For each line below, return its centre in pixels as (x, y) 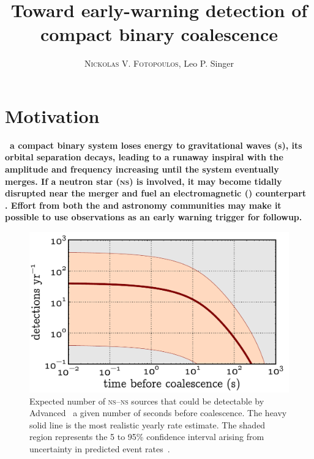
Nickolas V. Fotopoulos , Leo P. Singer (159, 63)
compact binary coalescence (159, 34)
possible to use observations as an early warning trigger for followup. (154, 217)
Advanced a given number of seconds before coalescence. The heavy (158, 413)
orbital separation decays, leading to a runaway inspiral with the (144, 157)
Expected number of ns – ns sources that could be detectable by (147, 401)
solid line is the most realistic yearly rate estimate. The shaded (148, 424)
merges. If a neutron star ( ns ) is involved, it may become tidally (144, 181)
